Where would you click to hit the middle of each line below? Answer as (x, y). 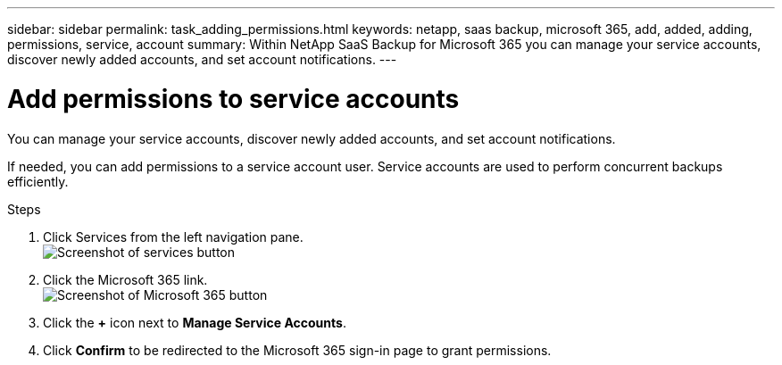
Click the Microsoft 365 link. (125, 279)
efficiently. (38, 181)
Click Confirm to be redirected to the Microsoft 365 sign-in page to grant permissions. (297, 350)
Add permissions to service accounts (233, 99)
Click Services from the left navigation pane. (173, 236)
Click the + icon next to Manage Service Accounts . (195, 322)
